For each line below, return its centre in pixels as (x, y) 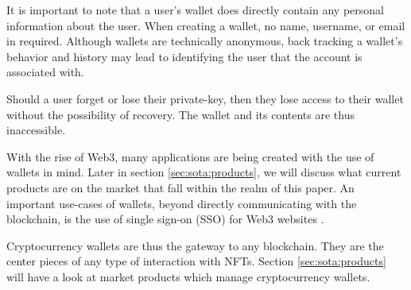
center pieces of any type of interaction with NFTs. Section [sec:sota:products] (196, 261)
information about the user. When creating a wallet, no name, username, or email (206, 25)
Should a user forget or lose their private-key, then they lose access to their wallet (205, 98)
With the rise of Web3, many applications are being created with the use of (190, 156)
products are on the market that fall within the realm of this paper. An (180, 187)
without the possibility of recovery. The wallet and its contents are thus (180, 114)
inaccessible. (36, 130)
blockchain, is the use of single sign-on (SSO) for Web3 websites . (165, 219)
